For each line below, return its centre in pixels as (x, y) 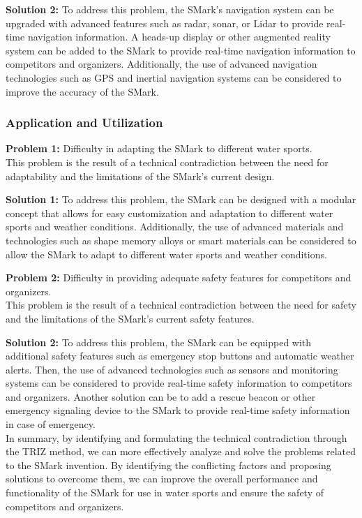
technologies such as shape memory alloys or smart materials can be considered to (181, 240)
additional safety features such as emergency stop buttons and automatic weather (180, 356)
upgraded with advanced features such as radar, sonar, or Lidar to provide (165, 23)
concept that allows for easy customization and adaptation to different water (169, 213)
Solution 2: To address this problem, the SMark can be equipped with (159, 342)
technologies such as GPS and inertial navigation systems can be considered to (174, 77)
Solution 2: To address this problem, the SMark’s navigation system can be (170, 9)
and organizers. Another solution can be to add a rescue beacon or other (161, 396)
